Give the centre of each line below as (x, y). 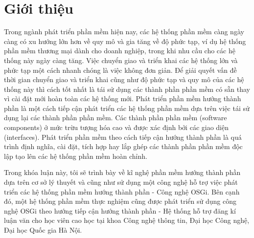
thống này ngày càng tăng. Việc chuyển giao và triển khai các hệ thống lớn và (121, 60)
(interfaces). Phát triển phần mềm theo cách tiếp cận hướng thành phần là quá (123, 137)
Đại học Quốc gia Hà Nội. (43, 230)
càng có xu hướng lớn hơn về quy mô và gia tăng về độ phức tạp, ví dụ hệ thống (125, 41)
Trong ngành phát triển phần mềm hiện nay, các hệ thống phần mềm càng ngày (124, 32)
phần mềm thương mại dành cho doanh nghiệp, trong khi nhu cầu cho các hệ (120, 51)
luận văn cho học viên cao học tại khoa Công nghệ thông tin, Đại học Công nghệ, (127, 220)
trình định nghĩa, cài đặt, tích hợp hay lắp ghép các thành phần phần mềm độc (123, 146)
